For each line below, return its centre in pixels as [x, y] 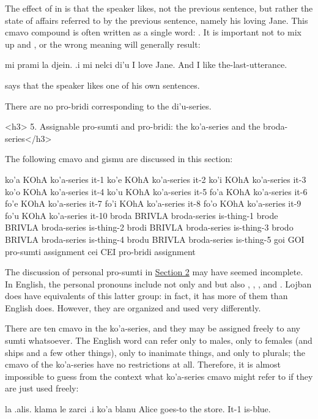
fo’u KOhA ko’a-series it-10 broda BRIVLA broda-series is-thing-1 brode [142, 215]
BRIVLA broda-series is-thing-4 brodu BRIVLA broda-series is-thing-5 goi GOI [155, 239]
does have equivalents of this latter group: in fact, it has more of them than [146, 296]
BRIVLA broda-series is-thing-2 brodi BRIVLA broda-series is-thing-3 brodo [149, 227]
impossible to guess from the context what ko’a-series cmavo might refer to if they [159, 376]
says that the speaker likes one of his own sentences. [102, 85]
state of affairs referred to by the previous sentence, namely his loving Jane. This [157, 20]
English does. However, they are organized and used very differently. [133, 307]
